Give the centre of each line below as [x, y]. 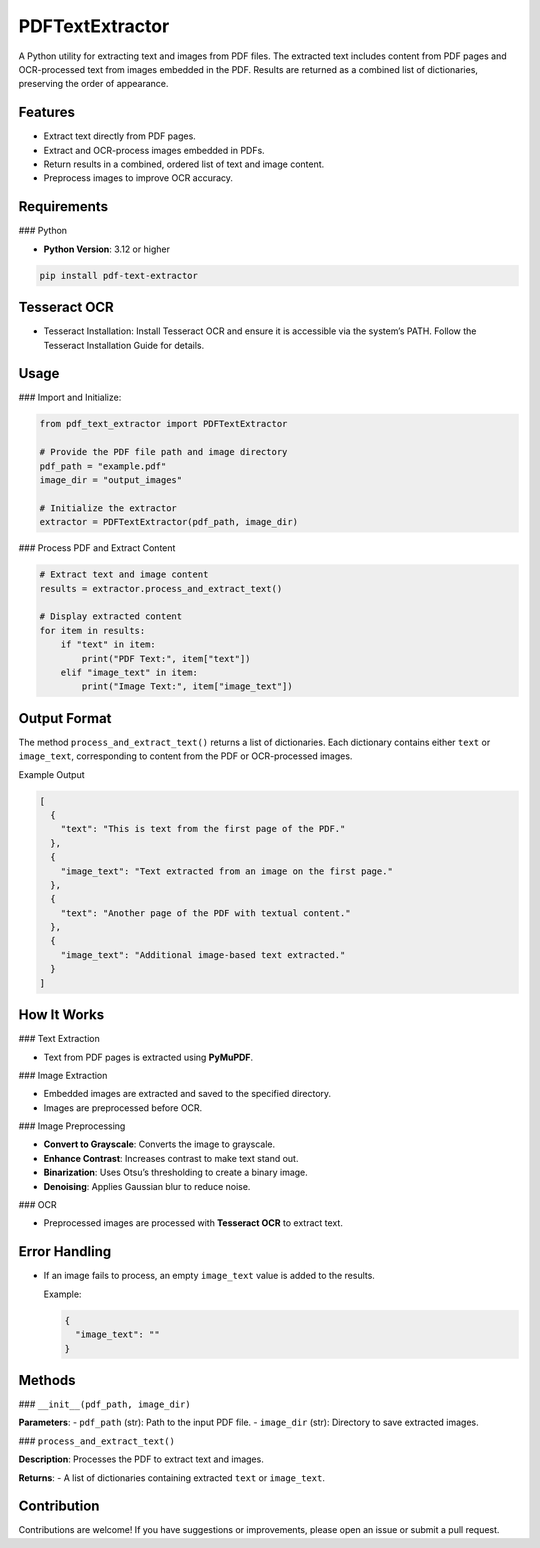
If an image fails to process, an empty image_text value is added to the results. [209, 1276]
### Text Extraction [59, 1039]
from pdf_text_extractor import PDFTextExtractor [163, 424]
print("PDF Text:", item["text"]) [166, 658]
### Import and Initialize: [70, 397]
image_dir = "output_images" [111, 480]
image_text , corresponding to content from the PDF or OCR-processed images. [185, 756]
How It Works [61, 1015]
